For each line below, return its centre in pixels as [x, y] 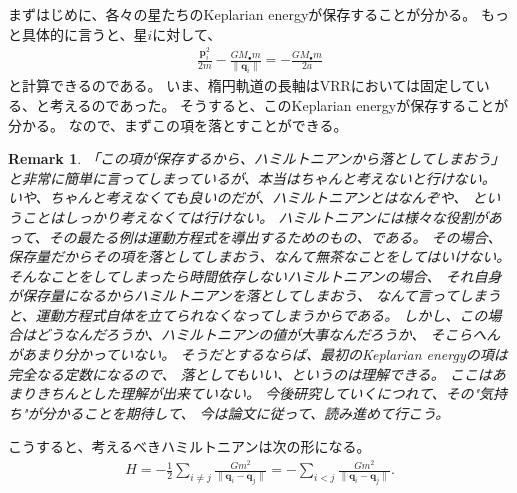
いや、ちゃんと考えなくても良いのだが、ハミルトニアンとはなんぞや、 [238, 197]
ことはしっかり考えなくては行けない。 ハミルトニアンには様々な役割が [254, 216]
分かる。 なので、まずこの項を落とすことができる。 [178, 124]
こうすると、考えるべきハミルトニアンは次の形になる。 [189, 446]
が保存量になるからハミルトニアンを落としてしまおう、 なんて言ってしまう [254, 295]
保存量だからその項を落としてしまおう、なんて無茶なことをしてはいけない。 [259, 256]
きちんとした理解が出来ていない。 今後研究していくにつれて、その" [257, 393]
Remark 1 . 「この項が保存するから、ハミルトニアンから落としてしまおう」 [256, 158]
